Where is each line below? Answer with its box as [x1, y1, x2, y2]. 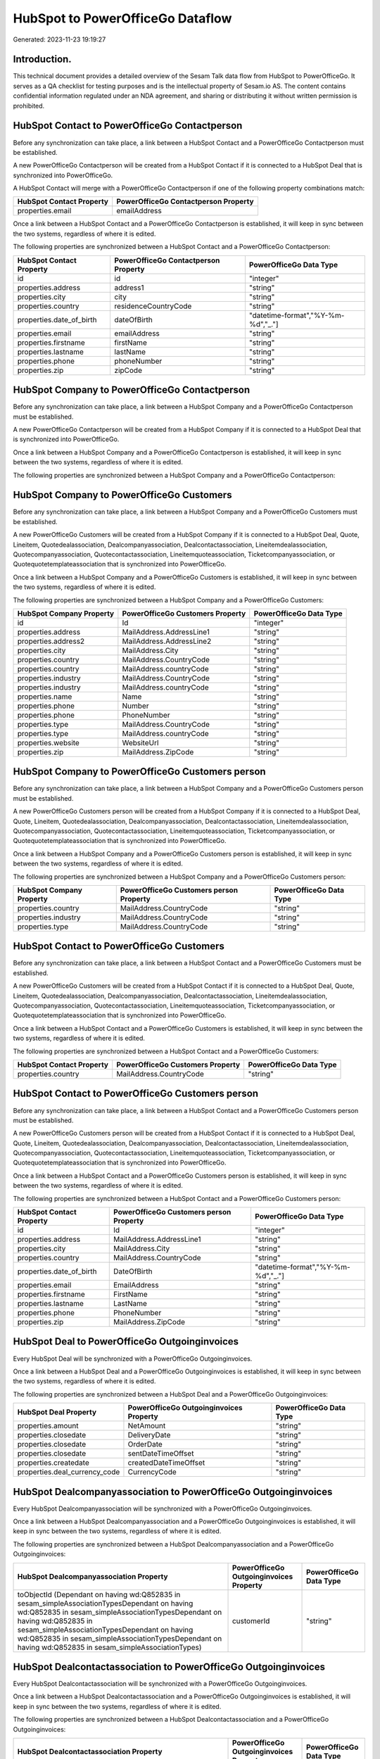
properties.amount [17, 1421, 79, 1431]
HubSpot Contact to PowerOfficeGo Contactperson [13, 120, 243, 132]
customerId [232, 1615, 270, 1625]
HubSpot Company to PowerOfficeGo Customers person [13, 766, 267, 777]
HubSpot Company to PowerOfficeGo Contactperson [13, 384, 250, 396]
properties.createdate [17, 1458, 89, 1468]
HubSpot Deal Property [17, 1407, 97, 1417]
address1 [114, 282, 144, 292]
